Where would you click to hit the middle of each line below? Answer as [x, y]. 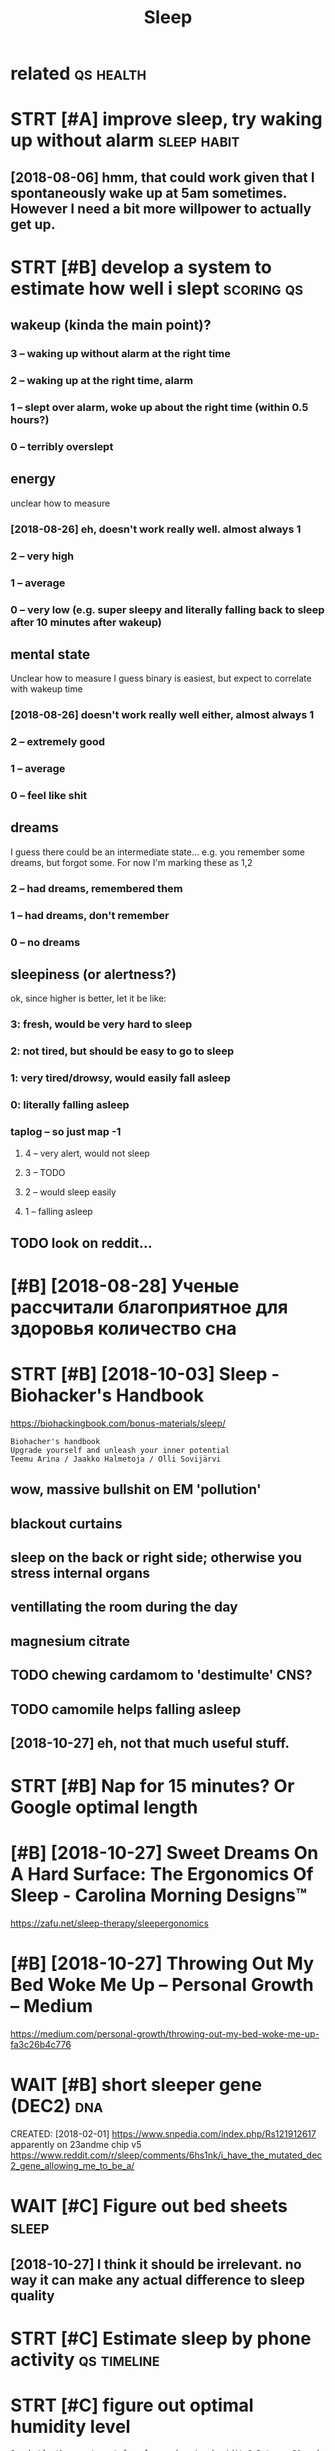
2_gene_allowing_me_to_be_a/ [72, 2166]
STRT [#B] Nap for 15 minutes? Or [152, 1786]
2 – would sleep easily [70, 1192]
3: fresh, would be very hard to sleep [101, 1024]
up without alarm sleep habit [125, 140]
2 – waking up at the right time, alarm [102, 381]
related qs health [78, 73]
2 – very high [42, 556]
